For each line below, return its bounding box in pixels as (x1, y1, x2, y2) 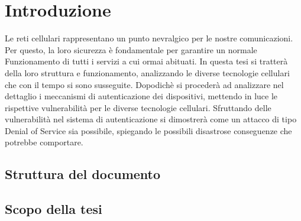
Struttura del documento (5, 165, 161, 183)
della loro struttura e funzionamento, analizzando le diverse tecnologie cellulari (5, 66, 290, 79)
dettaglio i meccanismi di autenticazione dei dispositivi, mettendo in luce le (5, 90, 278, 102)
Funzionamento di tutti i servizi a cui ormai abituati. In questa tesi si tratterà (5, 55, 288, 67)
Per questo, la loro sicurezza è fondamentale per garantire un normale (5, 43, 257, 56)
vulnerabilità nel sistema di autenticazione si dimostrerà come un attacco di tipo (5, 113, 297, 125)
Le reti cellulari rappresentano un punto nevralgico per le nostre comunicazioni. (5, 32, 293, 44)
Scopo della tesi (5, 200, 102, 218)
